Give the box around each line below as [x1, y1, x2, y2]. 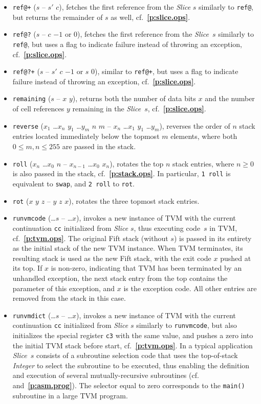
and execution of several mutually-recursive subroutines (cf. [12, 370, 199, 381]
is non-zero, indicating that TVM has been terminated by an [51, 263, 242, 273]
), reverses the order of [159, 120, 230, 131]
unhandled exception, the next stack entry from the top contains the [12, 272, 228, 283]
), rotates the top [110, 158, 164, 169]
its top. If [12, 263, 42, 273]
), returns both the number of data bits [72, 93, 196, 104]
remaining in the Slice [72, 103, 141, 114]
